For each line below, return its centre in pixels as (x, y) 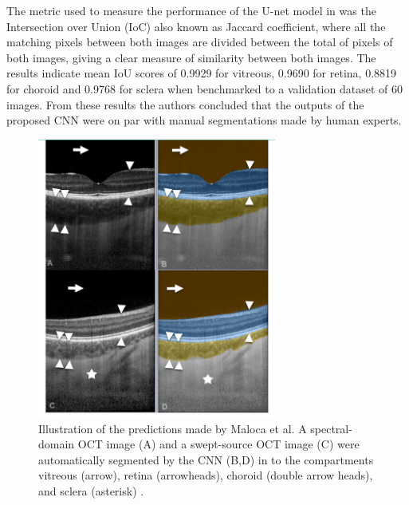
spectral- (331, 428)
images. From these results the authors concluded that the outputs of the (185, 104)
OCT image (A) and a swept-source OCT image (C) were (218, 444)
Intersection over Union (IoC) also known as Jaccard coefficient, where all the (196, 26)
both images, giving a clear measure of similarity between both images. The (191, 57)
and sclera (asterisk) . (91, 490)
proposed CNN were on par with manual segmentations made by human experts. (204, 120)
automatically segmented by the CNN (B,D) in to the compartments (206, 459)
